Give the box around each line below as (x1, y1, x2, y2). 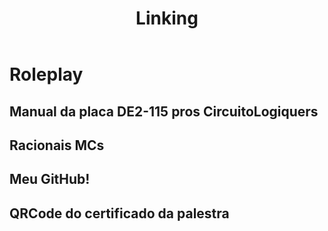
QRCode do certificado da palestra (9, 205, 230, 222)
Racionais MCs (9, 137, 105, 154)
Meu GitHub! (9, 171, 91, 188)
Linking (135, 7, 199, 30)
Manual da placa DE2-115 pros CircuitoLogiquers (9, 103, 319, 120)
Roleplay (9, 63, 84, 86)
